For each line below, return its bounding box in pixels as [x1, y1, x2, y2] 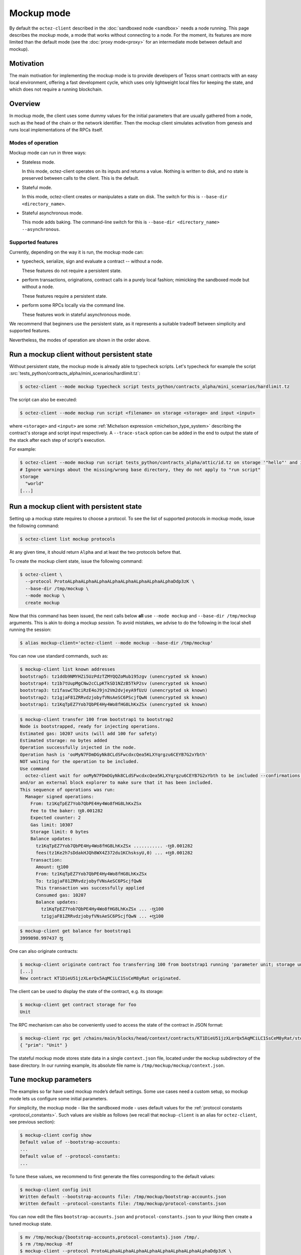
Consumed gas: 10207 [36, 892, 86, 898]
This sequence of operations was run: [20, 787, 115, 793]
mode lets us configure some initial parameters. [9, 1095, 108, 1101]
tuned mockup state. [9, 1220, 52, 1227]
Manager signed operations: [25, 794, 94, 800]
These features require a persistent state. [22, 293, 107, 299]
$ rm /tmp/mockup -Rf [20, 1241, 73, 1247]
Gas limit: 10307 [30, 822, 73, 828]
